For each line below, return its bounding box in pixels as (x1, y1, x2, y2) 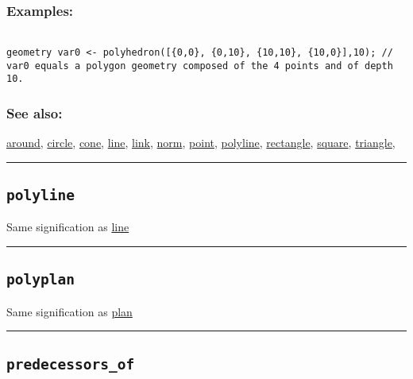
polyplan (6, 271, 75, 288)
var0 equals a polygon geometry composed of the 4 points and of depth (6, 60, 393, 72)
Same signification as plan (6, 303, 133, 319)
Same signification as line (6, 219, 129, 235)
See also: (6, 102, 63, 122)
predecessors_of (6, 355, 135, 373)
